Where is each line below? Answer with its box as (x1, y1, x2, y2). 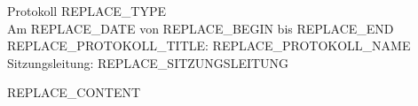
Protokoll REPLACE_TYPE (7, 2, 166, 19)
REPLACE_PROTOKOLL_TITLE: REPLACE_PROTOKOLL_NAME (7, 36, 411, 55)
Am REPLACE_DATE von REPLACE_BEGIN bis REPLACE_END (7, 19, 394, 37)
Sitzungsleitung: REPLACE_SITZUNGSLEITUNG (7, 53, 289, 72)
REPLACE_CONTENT (7, 83, 141, 102)
